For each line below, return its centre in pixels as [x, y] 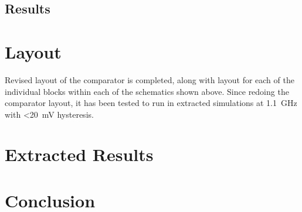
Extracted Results [79, 154]
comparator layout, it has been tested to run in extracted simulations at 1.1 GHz [151, 103]
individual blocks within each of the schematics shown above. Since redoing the [147, 91]
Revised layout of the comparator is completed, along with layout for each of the [150, 79]
